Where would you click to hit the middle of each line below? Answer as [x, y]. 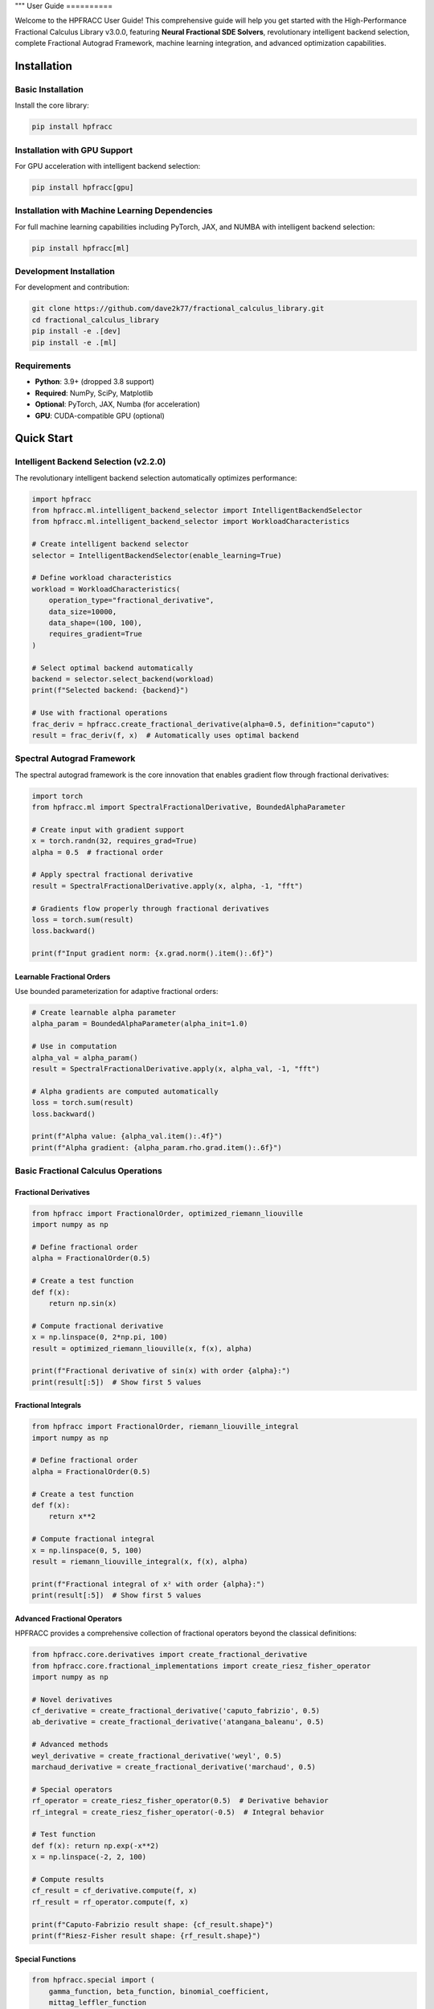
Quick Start [44, 438]
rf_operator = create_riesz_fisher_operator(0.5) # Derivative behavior [180, 1801]
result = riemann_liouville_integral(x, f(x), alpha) [140, 1562]
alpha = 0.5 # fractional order [98, 852]
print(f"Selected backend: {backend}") [110, 690]
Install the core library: [52, 105]
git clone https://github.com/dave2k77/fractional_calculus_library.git [178, 309]
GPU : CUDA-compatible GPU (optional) [100, 415]
